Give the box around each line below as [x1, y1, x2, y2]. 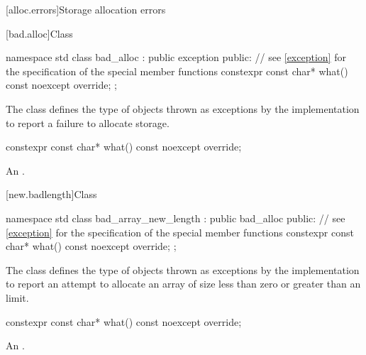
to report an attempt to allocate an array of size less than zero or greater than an [6, 276, 361, 291]
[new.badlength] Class [6, 187, 97, 202]
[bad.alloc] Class [6, 26, 73, 40]
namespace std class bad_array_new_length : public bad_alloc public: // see [6, 210, 345, 225]
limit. [6, 290, 29, 305]
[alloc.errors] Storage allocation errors [6, 2, 166, 16]
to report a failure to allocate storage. [6, 115, 170, 130]
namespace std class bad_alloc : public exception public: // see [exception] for [6, 50, 346, 65]
